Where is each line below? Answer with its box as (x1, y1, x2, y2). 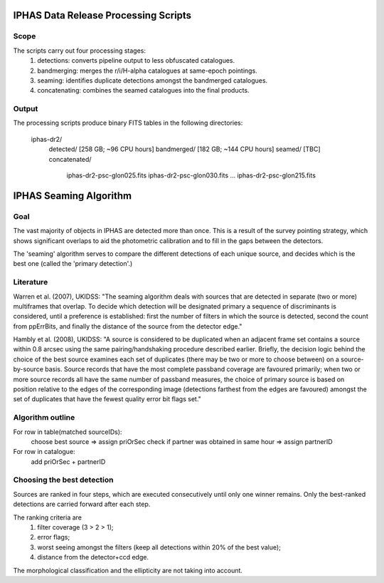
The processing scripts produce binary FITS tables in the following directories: (13, 118, 243, 128)
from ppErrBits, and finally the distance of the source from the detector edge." (13, 321, 242, 331)
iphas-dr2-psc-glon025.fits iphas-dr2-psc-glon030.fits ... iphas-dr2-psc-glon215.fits (66, 171, 316, 180)
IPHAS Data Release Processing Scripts (13, 9, 192, 21)
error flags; (37, 533, 70, 542)
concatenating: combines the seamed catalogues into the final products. (37, 86, 250, 95)
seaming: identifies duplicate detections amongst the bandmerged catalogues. (37, 76, 268, 85)
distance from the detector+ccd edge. (37, 553, 149, 562)
